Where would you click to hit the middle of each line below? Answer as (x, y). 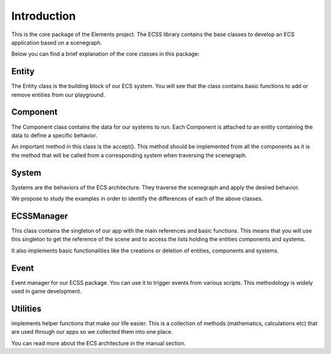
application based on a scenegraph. (57, 42)
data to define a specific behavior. (54, 135)
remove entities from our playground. (58, 94)
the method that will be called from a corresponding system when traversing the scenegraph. (129, 155)
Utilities (26, 308)
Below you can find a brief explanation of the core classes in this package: (105, 54)
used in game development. (47, 291)
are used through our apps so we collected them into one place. (92, 332)
